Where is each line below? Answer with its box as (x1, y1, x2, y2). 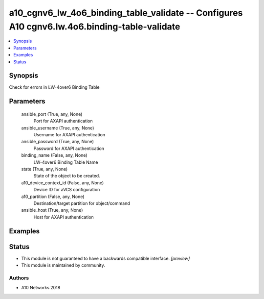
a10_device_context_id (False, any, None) (21, 179, 104, 186)
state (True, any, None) (21, 166, 68, 172)
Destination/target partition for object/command (33, 200, 130, 206)
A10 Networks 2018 (21, 285, 61, 291)
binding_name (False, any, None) (21, 152, 88, 158)
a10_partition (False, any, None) (21, 194, 85, 199)
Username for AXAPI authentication (33, 132, 105, 137)
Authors (9, 274, 29, 281)
